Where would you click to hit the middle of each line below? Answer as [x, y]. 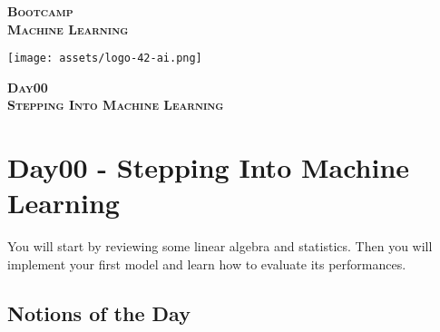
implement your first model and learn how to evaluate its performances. [207, 264]
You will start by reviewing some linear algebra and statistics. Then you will [220, 246]
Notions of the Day [99, 312]
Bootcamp [40, 11]
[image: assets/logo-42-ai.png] [105, 59]
